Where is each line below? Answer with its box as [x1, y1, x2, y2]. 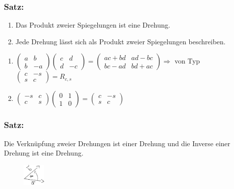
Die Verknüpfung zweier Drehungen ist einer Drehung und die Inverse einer [4, 138, 231, 148]
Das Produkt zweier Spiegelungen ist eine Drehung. [15, 20, 171, 30]
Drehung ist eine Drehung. [4, 148, 84, 158]
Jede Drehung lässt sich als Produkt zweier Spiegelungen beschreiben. [15, 36, 226, 46]
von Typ [175, 56, 200, 66]
